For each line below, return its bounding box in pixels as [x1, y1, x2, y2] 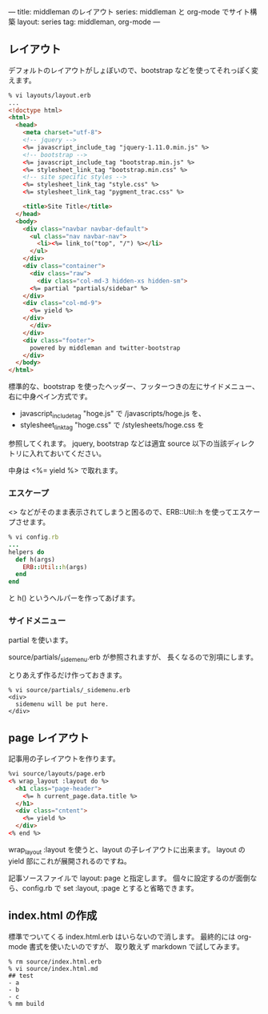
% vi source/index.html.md [8, 964, 98, 972]
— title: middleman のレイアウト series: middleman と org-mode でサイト [8, 7, 250, 16]
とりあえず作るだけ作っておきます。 [8, 671, 126, 680]
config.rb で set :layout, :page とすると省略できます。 [22, 883, 198, 892]
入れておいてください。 [29, 448, 106, 458]
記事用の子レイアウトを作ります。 [8, 754, 120, 764]
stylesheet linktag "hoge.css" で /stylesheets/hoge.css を [19, 419, 205, 431]
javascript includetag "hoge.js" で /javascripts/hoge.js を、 [19, 409, 206, 420]
